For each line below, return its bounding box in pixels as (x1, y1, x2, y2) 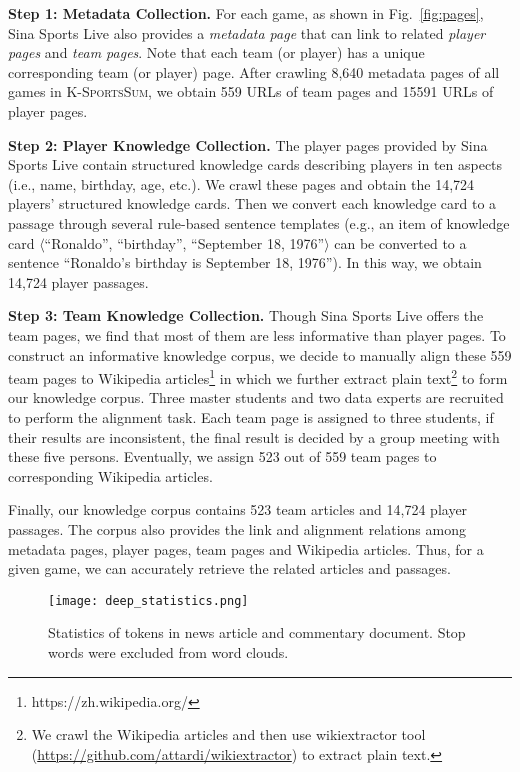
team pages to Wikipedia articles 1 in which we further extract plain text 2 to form (8, 365, 508, 388)
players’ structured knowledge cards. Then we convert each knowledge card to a (8, 193, 497, 214)
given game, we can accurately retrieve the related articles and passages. (8, 558, 451, 579)
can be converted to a (334, 232, 467, 253)
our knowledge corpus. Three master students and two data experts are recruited (8, 387, 504, 408)
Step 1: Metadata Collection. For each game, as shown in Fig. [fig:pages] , (8, 3, 484, 23)
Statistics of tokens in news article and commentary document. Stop (48, 622, 466, 643)
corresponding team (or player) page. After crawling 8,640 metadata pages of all (8, 61, 500, 82)
